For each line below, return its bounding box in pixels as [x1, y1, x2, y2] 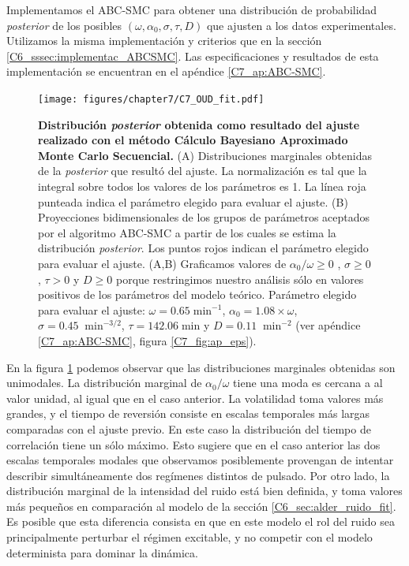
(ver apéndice [295, 317, 361, 333]
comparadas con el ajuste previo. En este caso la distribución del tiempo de [6, 420, 371, 437]
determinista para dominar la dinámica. [6, 544, 198, 560]
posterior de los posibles [6, 17, 122, 33]
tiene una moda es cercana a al [233, 374, 383, 391]
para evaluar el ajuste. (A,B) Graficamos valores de [38, 255, 287, 271]
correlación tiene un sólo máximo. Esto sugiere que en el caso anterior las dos [6, 436, 381, 452]
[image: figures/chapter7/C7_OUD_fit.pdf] [38, 93, 265, 105]
